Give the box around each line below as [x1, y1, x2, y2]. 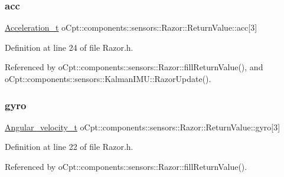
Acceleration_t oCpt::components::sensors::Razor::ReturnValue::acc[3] [5, 21, 257, 34]
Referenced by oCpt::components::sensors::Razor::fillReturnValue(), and [5, 61, 263, 73]
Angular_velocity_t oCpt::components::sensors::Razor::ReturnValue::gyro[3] [5, 120, 280, 133]
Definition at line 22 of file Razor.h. [5, 140, 133, 153]
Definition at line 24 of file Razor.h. [5, 41, 133, 53]
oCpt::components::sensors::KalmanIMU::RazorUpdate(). [5, 73, 211, 84]
